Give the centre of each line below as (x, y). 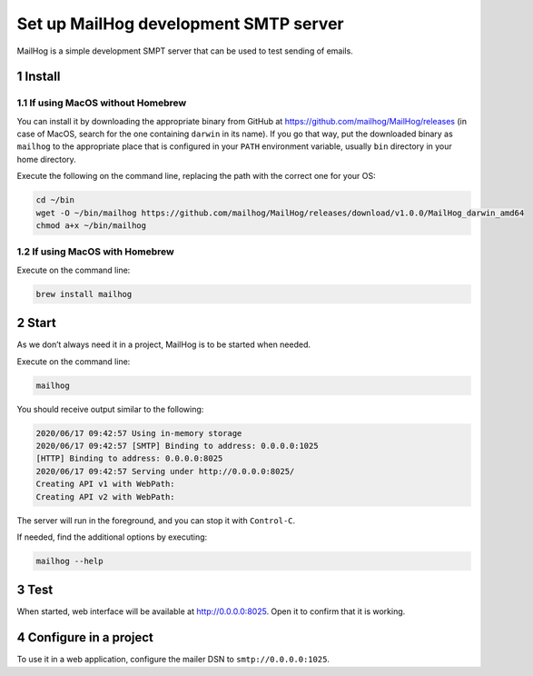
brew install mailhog (84, 294)
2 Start (36, 323)
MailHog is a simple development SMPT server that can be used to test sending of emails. (185, 51)
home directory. (46, 159)
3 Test (35, 590)
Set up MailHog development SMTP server (180, 24)
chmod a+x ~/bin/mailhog (91, 226)
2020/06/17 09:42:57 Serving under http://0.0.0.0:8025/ (165, 471)
